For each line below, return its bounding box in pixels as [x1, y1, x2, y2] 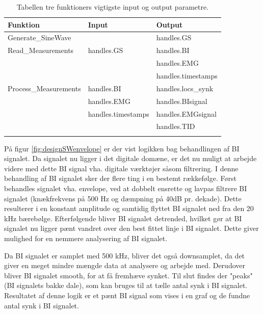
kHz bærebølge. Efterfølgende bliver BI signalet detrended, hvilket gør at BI [4, 213, 242, 223]
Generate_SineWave [8, 32, 71, 43]
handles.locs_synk [156, 83, 214, 93]
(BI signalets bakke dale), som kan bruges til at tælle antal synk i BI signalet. [4, 280, 248, 291]
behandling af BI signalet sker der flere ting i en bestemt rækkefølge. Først [4, 173, 236, 184]
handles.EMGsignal [156, 108, 217, 119]
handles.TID [156, 121, 195, 132]
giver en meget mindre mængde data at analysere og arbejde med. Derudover [4, 260, 245, 271]
